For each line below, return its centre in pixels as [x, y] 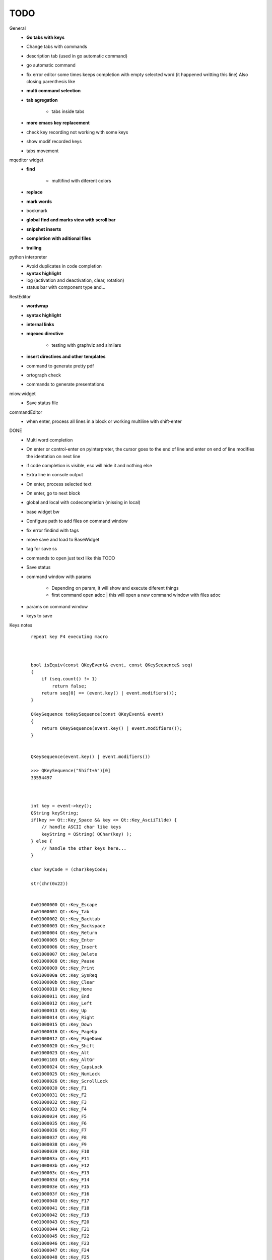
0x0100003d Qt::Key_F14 [60, 1180]
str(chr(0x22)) [50, 884]
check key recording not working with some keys [77, 132]
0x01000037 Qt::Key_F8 [59, 1137]
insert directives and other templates [66, 357]
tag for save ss [42, 549]
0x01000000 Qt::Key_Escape [64, 904]
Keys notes [21, 625]
